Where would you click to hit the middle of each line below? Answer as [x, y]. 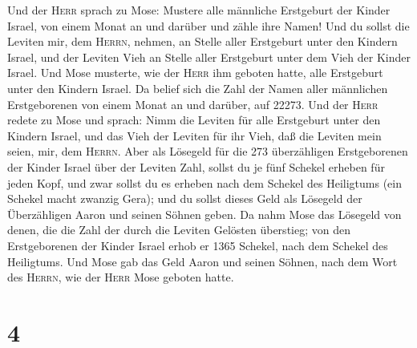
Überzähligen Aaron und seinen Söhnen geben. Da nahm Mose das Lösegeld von [204, 214]
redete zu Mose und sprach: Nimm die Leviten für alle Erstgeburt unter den [194, 120]
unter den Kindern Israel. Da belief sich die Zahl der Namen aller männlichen [198, 88]
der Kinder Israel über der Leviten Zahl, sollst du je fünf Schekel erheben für [196, 166]
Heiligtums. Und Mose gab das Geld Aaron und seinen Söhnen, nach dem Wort [202, 261]
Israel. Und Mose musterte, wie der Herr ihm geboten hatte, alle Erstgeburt [195, 73]
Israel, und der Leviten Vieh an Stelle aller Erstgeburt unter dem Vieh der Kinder [209, 57]
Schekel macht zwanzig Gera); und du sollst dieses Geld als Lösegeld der [185, 198]
